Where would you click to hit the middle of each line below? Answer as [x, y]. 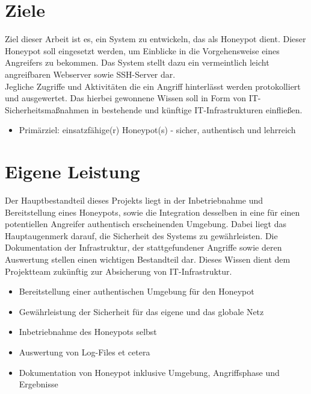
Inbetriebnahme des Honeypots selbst [88, 332]
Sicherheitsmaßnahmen [47, 109]
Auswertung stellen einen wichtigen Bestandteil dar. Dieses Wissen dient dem [148, 259]
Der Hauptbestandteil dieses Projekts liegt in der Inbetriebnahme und [134, 200]
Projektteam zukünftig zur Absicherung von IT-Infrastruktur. [119, 271]
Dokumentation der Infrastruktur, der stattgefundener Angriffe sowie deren [143, 247]
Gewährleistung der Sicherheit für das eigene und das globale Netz [141, 311]
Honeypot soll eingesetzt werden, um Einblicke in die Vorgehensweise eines [142, 50]
